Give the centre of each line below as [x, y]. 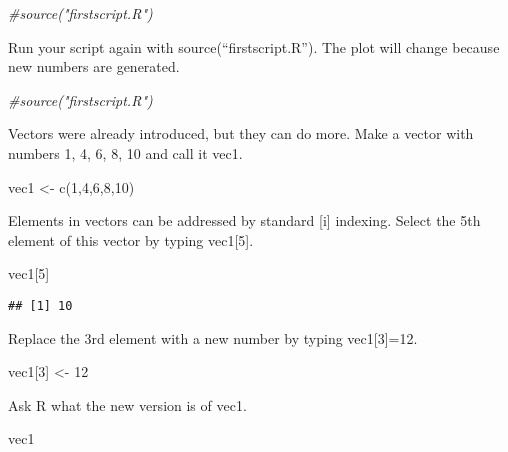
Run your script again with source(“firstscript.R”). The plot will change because [254, 46]
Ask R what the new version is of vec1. [127, 404]
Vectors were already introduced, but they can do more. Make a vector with [241, 133]
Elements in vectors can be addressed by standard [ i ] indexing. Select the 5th [244, 220]
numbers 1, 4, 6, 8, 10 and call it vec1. [125, 152]
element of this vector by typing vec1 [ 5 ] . [131, 239]
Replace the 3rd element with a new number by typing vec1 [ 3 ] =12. [213, 337]
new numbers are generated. [94, 66]
